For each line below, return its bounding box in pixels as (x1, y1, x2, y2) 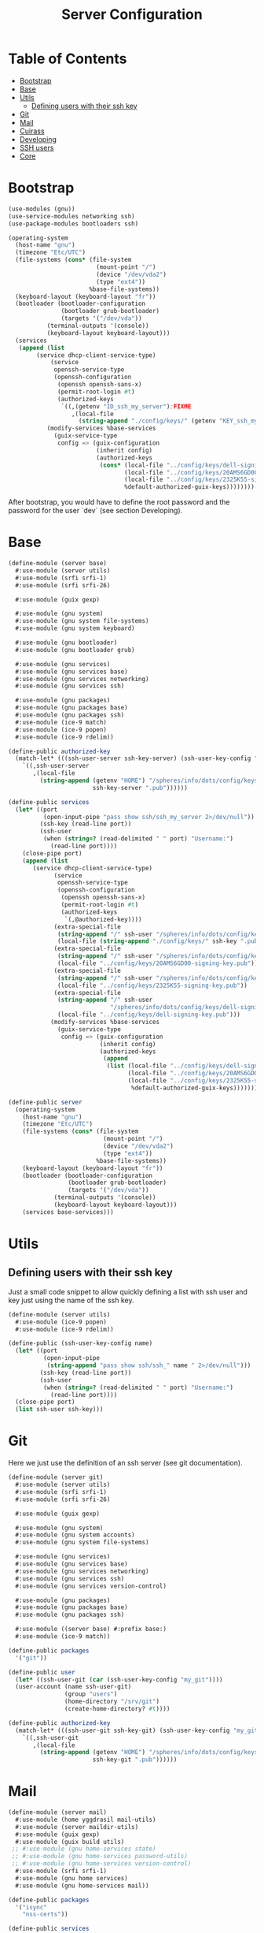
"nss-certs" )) (22, 1910, 68, 1919)
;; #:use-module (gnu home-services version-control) (11, 1860, 192, 1868)
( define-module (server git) (8, 1473, 104, 1481)
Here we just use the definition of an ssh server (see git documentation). (8, 1458, 243, 1468)
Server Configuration (61, 6, 203, 24)
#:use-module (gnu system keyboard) (15, 624, 135, 632)
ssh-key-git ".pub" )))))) (92, 1756, 178, 1764)
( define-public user (8, 1668, 76, 1676)
